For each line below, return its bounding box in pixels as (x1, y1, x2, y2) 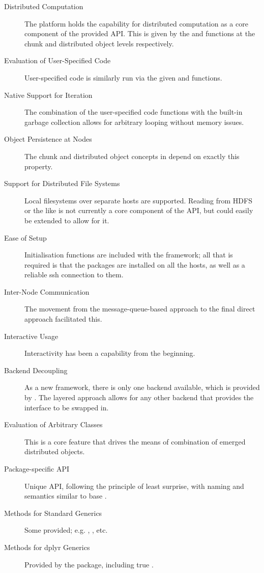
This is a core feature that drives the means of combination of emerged (24, 436, 246, 447)
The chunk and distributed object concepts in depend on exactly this (24, 150, 240, 161)
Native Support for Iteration (4, 89, 93, 100)
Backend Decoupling (4, 364, 68, 375)
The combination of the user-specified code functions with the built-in (24, 107, 243, 117)
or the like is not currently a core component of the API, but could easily (24, 205, 253, 216)
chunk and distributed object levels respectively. (24, 38, 174, 48)
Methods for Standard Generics (4, 507, 102, 518)
